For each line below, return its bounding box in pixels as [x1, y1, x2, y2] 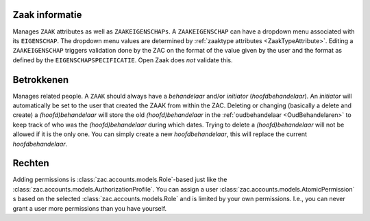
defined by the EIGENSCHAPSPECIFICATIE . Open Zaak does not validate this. [12, 55, 233, 64]
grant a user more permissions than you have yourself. [12, 204, 167, 212]
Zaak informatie [12, 9, 82, 21]
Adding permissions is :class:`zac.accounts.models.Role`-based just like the [12, 175, 227, 184]
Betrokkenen [12, 74, 69, 86]
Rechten [12, 157, 49, 169]
